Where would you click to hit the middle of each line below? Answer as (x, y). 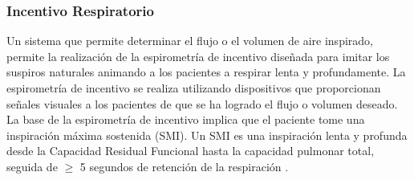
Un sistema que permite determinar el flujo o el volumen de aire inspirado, (190, 41)
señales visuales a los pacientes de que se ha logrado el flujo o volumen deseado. (202, 103)
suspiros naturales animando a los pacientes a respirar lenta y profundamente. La (206, 72)
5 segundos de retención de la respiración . (184, 166)
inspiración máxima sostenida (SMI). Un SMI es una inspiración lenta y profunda (207, 135)
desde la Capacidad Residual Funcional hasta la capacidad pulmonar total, (191, 151)
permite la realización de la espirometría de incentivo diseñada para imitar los (198, 56)
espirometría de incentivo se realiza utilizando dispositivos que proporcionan (194, 88)
